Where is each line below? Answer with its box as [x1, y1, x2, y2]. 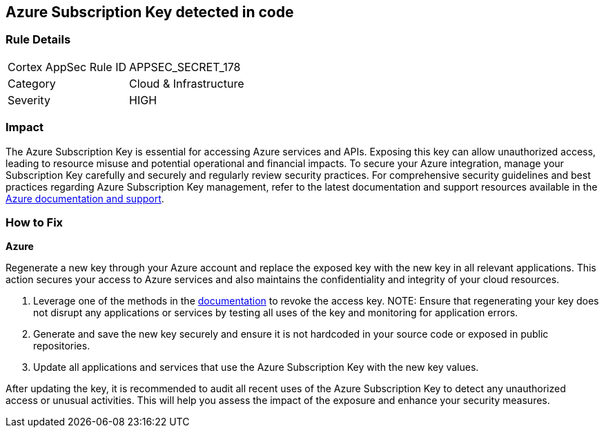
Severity [8, 93, 50, 107]
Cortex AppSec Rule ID [8, 59, 127, 74]
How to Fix [6, 215, 64, 229]
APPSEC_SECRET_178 [129, 59, 241, 74]
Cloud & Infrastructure [129, 76, 244, 90]
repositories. [33, 340, 90, 352]
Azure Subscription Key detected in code [6, 3, 294, 21]
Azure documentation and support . [6, 192, 164, 204]
